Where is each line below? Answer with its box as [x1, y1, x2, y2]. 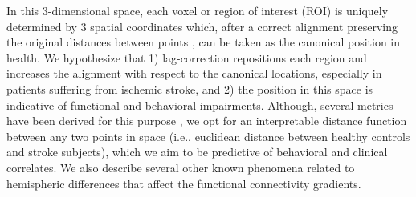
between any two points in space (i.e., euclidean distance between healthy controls [6, 127, 410, 144]
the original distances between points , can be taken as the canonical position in [6, 34, 401, 50]
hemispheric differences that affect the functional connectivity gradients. [6, 175, 361, 191]
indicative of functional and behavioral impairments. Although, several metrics [6, 96, 394, 113]
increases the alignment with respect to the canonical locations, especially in [6, 65, 382, 82]
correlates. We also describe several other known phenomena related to [6, 159, 355, 175]
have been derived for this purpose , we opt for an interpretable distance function [6, 112, 407, 129]
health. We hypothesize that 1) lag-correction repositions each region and [6, 49, 367, 66]
